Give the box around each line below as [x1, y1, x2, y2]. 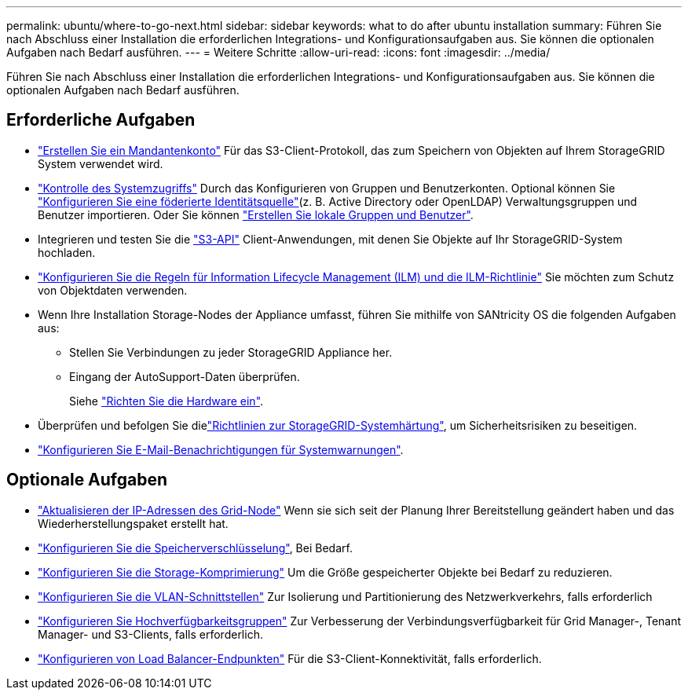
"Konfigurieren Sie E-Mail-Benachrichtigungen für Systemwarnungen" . [38, 442, 404, 456]
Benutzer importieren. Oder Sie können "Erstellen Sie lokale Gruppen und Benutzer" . [38, 207, 474, 222]
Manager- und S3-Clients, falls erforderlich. [38, 627, 263, 641]
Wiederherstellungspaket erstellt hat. [38, 516, 229, 530]
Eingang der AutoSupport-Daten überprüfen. [69, 369, 300, 383]
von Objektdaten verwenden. [38, 283, 188, 297]
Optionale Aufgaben [6, 470, 168, 490]
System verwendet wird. [38, 156, 163, 170]
